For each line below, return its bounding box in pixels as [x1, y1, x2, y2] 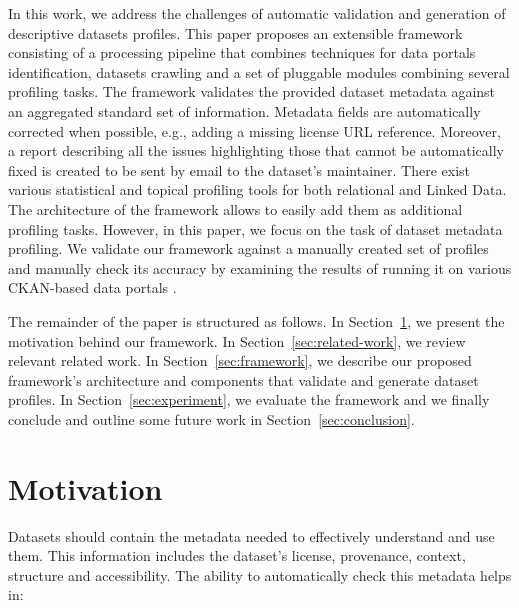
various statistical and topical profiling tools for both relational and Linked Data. [8, 179, 507, 200]
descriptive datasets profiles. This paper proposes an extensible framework [8, 22, 463, 43]
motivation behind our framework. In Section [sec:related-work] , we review [8, 330, 466, 351]
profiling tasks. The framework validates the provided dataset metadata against [8, 81, 496, 102]
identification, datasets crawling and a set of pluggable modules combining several [8, 61, 510, 82]
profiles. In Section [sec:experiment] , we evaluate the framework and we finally [8, 389, 490, 410]
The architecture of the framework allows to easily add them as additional [8, 198, 463, 219]
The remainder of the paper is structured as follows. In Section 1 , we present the [8, 310, 505, 331]
